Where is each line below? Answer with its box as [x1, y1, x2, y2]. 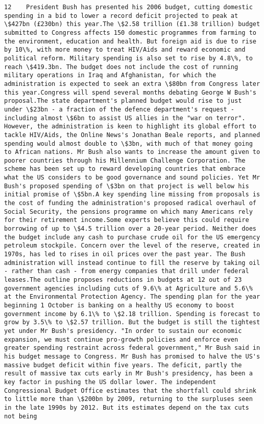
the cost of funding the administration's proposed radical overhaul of [4, 199, 256, 207]
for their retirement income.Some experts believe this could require [4, 216, 249, 224]
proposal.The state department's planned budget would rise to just [4, 97, 242, 105]
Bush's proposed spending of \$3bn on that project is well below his [4, 182, 249, 190]
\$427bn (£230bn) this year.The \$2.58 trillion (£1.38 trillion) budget [4, 20, 260, 28]
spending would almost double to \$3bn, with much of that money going [4, 140, 253, 147]
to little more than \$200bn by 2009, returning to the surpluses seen [4, 395, 253, 403]
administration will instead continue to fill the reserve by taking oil [4, 259, 260, 266]
